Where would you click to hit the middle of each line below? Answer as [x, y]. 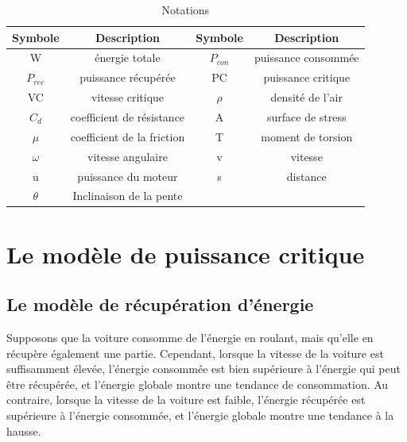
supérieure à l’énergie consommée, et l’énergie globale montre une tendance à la [200, 415]
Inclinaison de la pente [128, 196]
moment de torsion [307, 136]
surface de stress [307, 116]
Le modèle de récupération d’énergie [160, 304]
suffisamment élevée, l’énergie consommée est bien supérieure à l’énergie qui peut [203, 369]
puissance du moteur [128, 176]
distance [306, 176]
